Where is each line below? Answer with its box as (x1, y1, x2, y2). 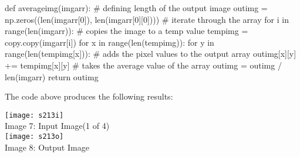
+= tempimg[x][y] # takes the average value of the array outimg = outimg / (5, 59, 282, 71)
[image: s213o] (5, 132, 64, 141)
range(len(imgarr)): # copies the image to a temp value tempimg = (5, 25, 248, 37)
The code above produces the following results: (5, 90, 173, 103)
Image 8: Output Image (5, 141, 89, 153)
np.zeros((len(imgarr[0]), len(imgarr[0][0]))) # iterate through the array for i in (5, 13, 289, 25)
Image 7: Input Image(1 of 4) (5, 120, 110, 132)
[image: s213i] (5, 111, 64, 120)
